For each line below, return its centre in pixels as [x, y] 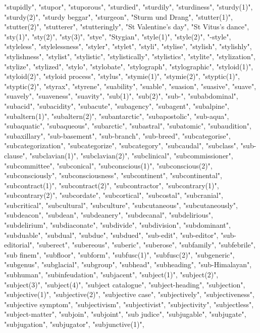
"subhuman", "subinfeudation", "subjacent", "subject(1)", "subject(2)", [111, 275]
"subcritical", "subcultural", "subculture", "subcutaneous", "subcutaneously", [121, 205]
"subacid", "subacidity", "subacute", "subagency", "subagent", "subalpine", [117, 106]
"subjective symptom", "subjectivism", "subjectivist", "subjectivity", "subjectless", [129, 304]
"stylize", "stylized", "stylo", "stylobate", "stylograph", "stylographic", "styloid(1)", [129, 66]
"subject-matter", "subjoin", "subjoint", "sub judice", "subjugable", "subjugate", [125, 314]
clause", [16, 155]
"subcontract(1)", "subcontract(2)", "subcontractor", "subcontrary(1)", [112, 185]
